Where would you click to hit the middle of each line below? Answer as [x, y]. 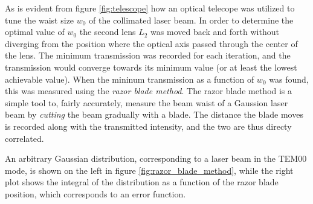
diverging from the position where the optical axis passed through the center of [151, 43]
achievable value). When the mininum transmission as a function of [130, 79]
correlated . [24, 138]
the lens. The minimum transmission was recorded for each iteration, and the [148, 55]
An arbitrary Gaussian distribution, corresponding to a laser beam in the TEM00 [156, 158]
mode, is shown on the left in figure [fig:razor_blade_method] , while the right [149, 170]
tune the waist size [40, 20]
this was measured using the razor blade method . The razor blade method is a [149, 91]
